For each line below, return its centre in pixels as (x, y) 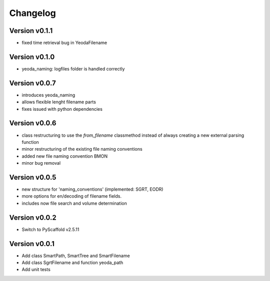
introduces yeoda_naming (48, 95)
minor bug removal (41, 163)
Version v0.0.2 (33, 217)
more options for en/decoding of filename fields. (72, 196)
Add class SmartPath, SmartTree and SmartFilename (76, 256)
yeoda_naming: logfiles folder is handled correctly (73, 69)
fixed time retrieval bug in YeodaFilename (64, 43)
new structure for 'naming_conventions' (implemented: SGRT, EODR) (92, 189)
